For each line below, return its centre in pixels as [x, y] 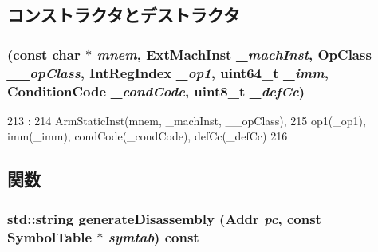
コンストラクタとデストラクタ [124, 15]
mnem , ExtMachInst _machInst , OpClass [234, 54]
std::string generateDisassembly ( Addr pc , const [164, 218]
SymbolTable [50, 236]
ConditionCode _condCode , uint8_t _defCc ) [156, 91]
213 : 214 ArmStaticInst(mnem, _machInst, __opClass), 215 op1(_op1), [187, 120]
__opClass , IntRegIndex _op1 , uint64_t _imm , [168, 72]
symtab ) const [154, 236]
